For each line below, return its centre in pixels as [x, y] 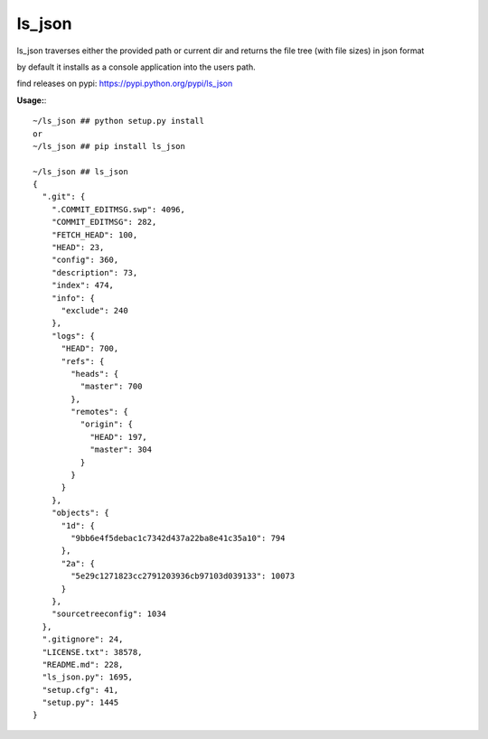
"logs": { [73, 336]
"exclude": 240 [94, 310]
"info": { [73, 298]
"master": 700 [111, 387]
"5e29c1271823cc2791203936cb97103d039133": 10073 [183, 576]
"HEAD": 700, [90, 349]
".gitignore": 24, [83, 640]
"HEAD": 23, [78, 248]
